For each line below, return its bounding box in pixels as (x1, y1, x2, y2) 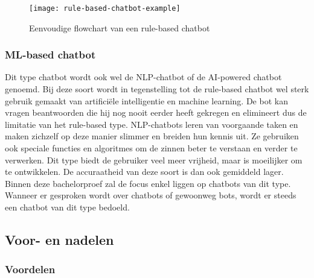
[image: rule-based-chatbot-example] (29, 4, 181, 13)
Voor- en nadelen (5, 230, 114, 248)
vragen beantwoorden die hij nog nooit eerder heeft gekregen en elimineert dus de (5, 106, 307, 119)
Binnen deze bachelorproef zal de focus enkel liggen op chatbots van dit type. (5, 177, 291, 189)
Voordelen (5, 262, 56, 277)
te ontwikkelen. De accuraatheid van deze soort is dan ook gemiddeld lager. (5, 165, 284, 178)
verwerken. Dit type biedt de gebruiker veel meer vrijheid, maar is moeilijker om (5, 153, 303, 166)
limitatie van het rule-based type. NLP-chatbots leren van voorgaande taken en (5, 118, 298, 130)
